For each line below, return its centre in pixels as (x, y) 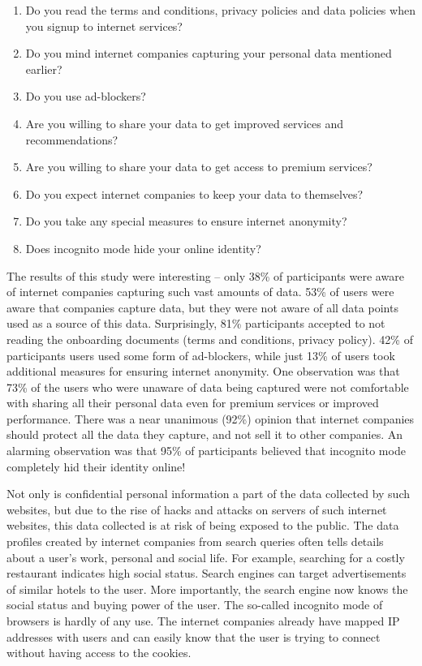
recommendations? (72, 139)
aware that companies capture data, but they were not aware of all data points (202, 307)
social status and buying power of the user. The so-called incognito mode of (195, 605)
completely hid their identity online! (96, 466)
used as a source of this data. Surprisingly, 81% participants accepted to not (196, 323)
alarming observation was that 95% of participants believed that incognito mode (206, 451)
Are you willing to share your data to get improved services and (185, 123)
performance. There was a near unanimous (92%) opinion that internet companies (211, 418)
